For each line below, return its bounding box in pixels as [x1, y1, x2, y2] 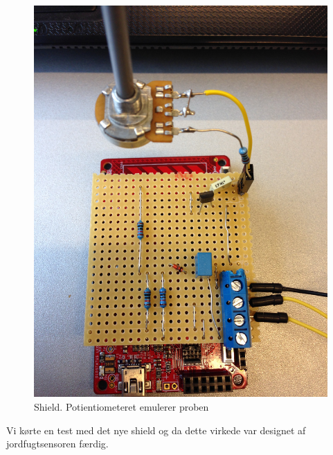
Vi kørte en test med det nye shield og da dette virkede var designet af [6, 422, 306, 437]
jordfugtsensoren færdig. [6, 436, 109, 451]
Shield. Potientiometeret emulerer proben [34, 399, 209, 413]
